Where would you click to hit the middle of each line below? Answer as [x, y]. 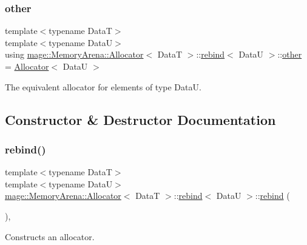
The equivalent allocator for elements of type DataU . [103, 86]
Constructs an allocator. [50, 236]
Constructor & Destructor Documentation [140, 119]
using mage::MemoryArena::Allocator [74, 54]
